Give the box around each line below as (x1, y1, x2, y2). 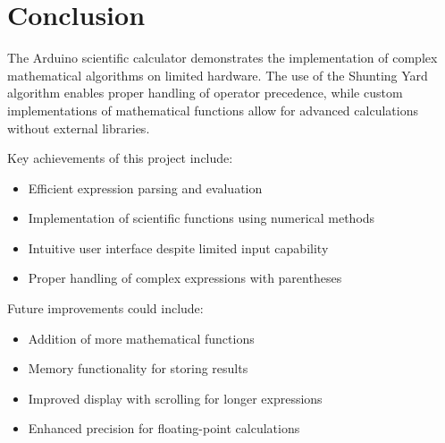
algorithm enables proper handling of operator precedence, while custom (7, 83, 403, 102)
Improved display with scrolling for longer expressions (28, 388, 323, 407)
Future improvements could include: (7, 299, 204, 318)
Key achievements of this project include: (7, 149, 233, 167)
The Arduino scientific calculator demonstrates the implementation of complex (7, 48, 438, 67)
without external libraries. (7, 118, 150, 137)
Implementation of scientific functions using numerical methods (28, 209, 375, 227)
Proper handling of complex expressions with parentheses (28, 268, 342, 287)
